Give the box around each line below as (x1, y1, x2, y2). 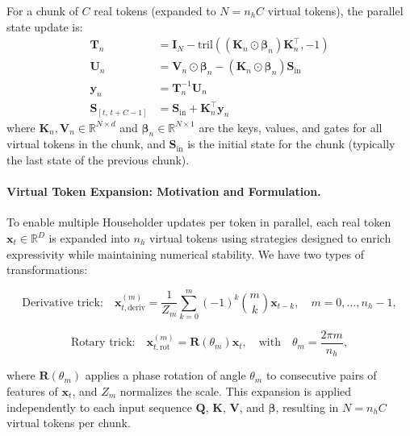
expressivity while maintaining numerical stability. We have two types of (6, 245, 364, 262)
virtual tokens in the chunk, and (6, 135, 165, 152)
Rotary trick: (70, 337, 136, 349)
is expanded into (48, 230, 130, 246)
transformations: (6, 261, 88, 278)
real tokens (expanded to (94, 2, 216, 19)
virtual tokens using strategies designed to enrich (149, 230, 391, 246)
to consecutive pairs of (266, 367, 377, 384)
